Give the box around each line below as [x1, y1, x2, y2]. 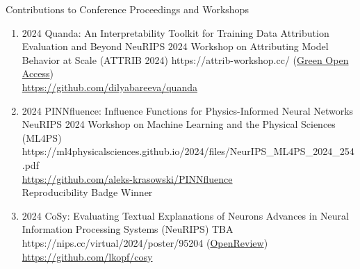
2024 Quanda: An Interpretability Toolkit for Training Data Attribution [22, 25, 329, 40]
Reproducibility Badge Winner [22, 185, 153, 199]
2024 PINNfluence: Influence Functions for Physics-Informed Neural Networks [22, 103, 354, 117]
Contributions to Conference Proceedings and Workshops [6, 2, 249, 16]
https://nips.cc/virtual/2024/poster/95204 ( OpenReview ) [22, 235, 268, 250]
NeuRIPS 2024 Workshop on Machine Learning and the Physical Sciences [22, 117, 336, 131]
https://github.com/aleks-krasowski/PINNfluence [22, 171, 233, 186]
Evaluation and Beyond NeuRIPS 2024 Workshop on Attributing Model [22, 39, 329, 54]
